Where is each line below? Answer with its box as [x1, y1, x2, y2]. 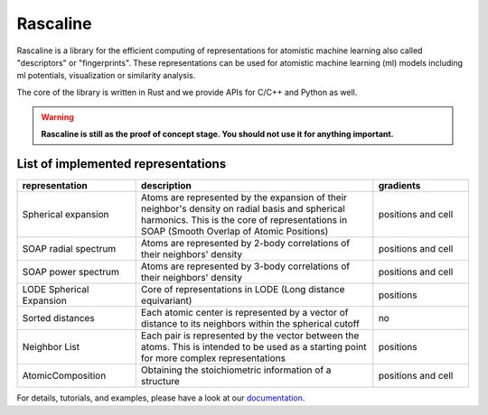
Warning [41, 112, 74, 123]
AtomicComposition [22, 370, 107, 383]
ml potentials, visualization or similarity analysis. [16, 70, 196, 81]
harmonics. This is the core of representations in [140, 214, 348, 226]
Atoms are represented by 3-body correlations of [140, 260, 351, 272]
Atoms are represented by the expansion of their [140, 191, 348, 204]
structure [140, 375, 180, 388]
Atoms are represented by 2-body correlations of [140, 237, 351, 250]
